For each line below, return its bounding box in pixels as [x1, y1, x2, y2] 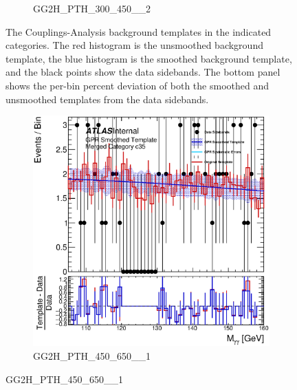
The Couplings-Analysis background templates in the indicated [5, 24, 272, 39]
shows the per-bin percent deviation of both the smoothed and [5, 78, 269, 92]
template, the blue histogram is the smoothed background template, [5, 51, 292, 65]
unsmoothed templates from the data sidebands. [5, 91, 209, 106]
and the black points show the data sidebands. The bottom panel [5, 65, 280, 79]
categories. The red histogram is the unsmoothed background [5, 38, 263, 52]
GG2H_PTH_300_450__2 [33, 1, 151, 15]
